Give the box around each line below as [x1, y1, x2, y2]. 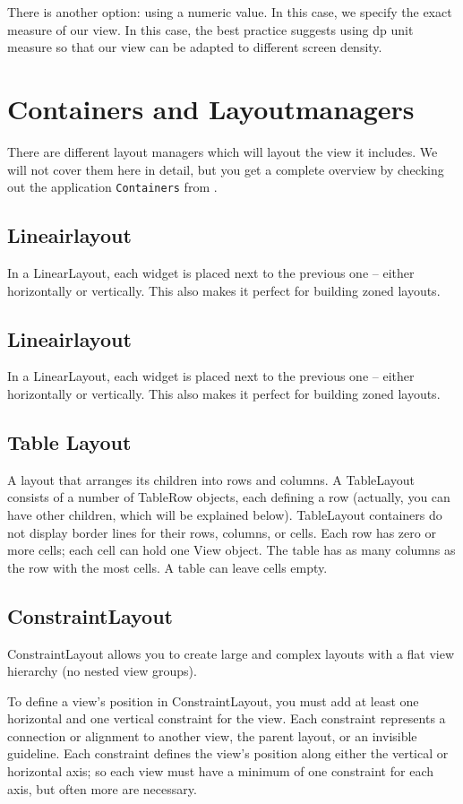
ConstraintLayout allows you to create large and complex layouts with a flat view [7, 644, 455, 662]
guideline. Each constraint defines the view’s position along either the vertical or [7, 744, 449, 763]
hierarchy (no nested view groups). [7, 661, 197, 680]
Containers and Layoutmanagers [7, 90, 415, 126]
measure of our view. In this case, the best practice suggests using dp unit [7, 20, 414, 39]
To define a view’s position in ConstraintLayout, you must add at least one [7, 691, 419, 710]
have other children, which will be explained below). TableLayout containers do [7, 505, 442, 523]
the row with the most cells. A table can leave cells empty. [7, 558, 328, 576]
